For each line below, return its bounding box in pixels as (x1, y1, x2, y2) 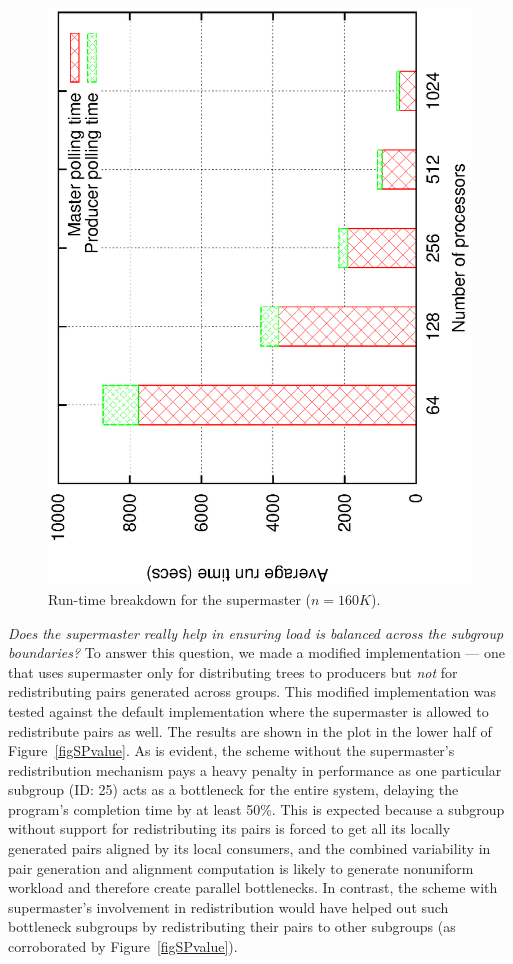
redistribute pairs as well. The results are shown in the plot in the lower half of (8, 720, 492, 741)
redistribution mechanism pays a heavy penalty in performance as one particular (8, 759, 502, 780)
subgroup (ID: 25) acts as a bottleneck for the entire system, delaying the (8, 779, 459, 800)
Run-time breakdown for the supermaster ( (48, 588, 312, 609)
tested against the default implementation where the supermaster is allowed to (8, 700, 489, 721)
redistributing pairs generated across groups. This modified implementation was (8, 681, 497, 702)
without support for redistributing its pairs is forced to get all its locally (8, 818, 451, 839)
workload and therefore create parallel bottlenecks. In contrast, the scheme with (8, 877, 498, 898)
